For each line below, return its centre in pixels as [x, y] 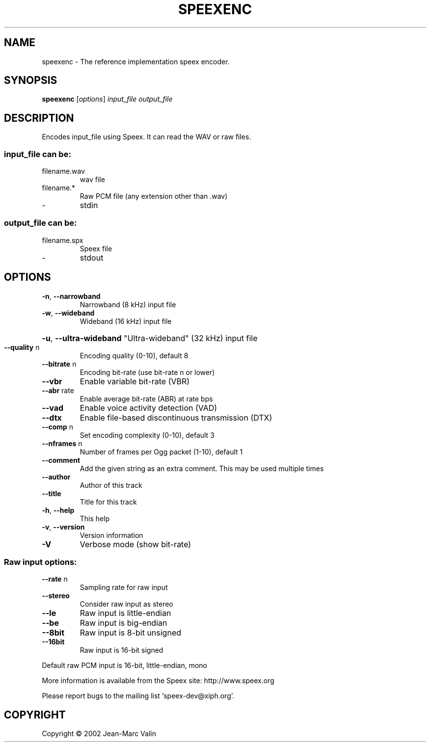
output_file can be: [40, 223]
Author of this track [111, 485]
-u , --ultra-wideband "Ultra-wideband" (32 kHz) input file [150, 338]
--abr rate [58, 390]
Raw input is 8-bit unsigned [131, 633]
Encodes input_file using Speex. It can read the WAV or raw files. [147, 137]
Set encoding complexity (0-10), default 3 [147, 435]
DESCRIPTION [39, 118]
